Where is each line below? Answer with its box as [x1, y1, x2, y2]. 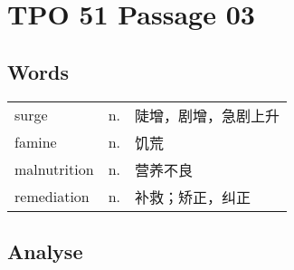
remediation [14, 186, 90, 207]
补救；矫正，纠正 [135, 186, 251, 207]
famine [14, 131, 57, 153]
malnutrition [14, 159, 94, 180]
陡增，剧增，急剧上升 [135, 104, 280, 126]
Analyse [7, 236, 83, 265]
